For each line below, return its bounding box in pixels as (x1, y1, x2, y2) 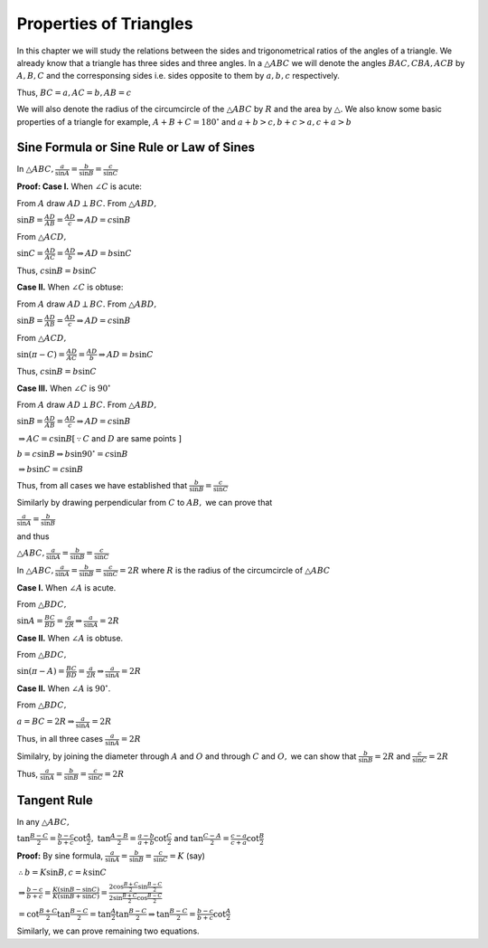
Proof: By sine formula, (16, 850, 104, 861)
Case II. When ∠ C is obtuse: (16, 281, 124, 293)
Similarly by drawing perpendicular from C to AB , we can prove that (16, 498, 273, 508)
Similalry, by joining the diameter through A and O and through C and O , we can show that (16, 751, 357, 762)
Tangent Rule (16, 792, 94, 808)
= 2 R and (373, 751, 411, 762)
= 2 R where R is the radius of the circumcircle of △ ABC (118, 564, 331, 575)
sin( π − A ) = (16, 666, 65, 677)
